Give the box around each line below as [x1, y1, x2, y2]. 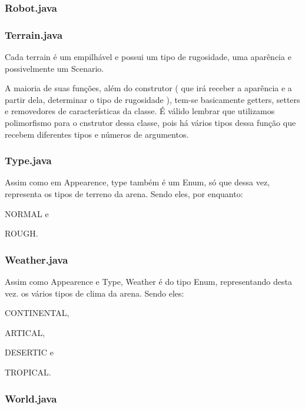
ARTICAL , [5, 326, 45, 338]
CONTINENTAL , [5, 307, 69, 319]
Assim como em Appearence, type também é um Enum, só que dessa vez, [5, 176, 270, 188]
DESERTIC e [5, 346, 54, 358]
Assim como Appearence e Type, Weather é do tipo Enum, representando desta [5, 275, 292, 288]
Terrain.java [5, 27, 63, 42]
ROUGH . [5, 227, 38, 240]
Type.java [5, 153, 52, 168]
